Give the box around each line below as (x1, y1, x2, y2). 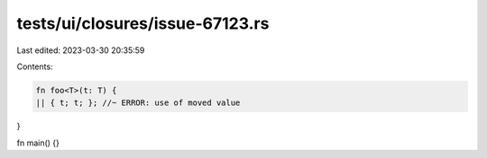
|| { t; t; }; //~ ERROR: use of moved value (35, 98, 241, 108)
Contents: (16, 61, 53, 72)
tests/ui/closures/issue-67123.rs (16, 13, 270, 33)
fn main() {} (16, 137, 60, 148)
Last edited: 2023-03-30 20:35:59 (16, 45, 145, 56)
